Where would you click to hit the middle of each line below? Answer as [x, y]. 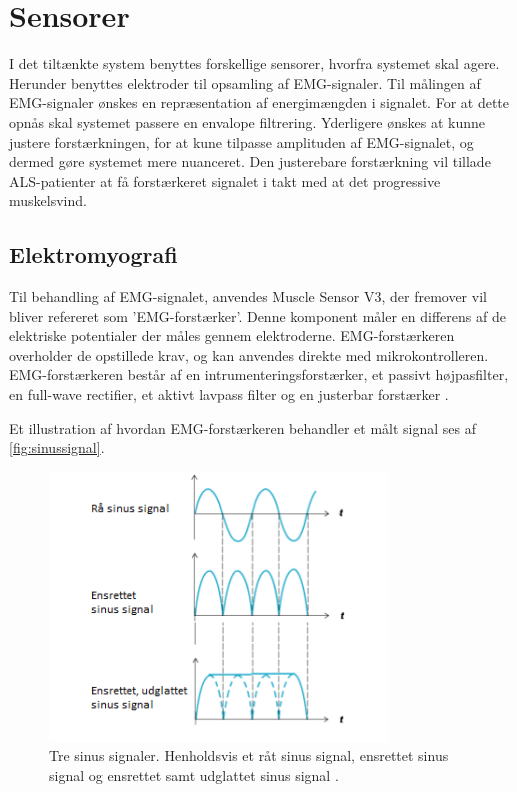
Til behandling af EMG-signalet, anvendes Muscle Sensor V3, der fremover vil [248, 296]
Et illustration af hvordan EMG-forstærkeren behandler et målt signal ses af [243, 427]
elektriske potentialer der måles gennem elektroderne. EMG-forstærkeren [232, 335]
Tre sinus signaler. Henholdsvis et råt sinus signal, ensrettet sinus [249, 755]
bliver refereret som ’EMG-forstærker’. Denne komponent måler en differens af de [257, 315]
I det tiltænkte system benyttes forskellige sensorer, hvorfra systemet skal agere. [254, 63]
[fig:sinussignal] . [57, 447]
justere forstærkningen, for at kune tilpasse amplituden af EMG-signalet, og [241, 141]
